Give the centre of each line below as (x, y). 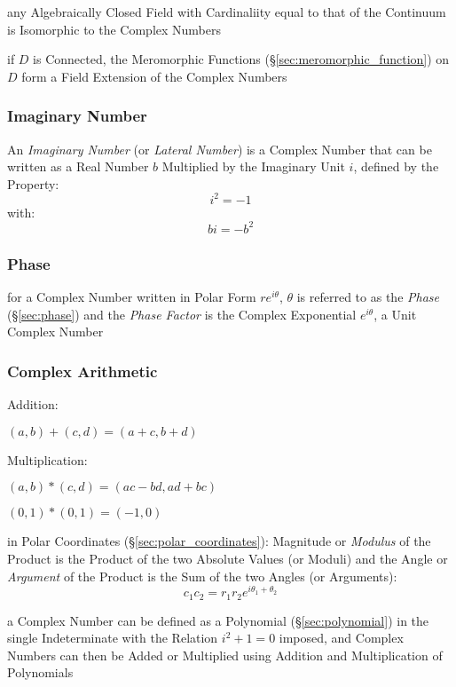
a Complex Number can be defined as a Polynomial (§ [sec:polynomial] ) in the (218, 620)
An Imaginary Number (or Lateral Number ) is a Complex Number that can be (220, 149)
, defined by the (396, 166)
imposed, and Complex (341, 638)
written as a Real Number (78, 166)
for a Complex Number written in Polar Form (132, 297)
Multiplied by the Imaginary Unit (253, 166)
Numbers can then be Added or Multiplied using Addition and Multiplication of (225, 655)
